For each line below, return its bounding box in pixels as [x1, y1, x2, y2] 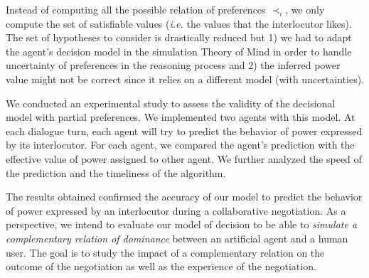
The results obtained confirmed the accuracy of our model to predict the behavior [6, 189, 363, 204]
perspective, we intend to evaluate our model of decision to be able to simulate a [6, 217, 358, 232]
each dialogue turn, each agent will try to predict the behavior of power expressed [6, 123, 363, 138]
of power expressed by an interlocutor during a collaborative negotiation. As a [6, 203, 346, 218]
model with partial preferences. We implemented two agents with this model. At [6, 109, 355, 124]
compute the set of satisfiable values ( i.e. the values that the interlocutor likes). [6, 16, 352, 31]
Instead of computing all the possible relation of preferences [6, 2, 266, 16]
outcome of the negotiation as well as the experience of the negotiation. [6, 259, 316, 274]
